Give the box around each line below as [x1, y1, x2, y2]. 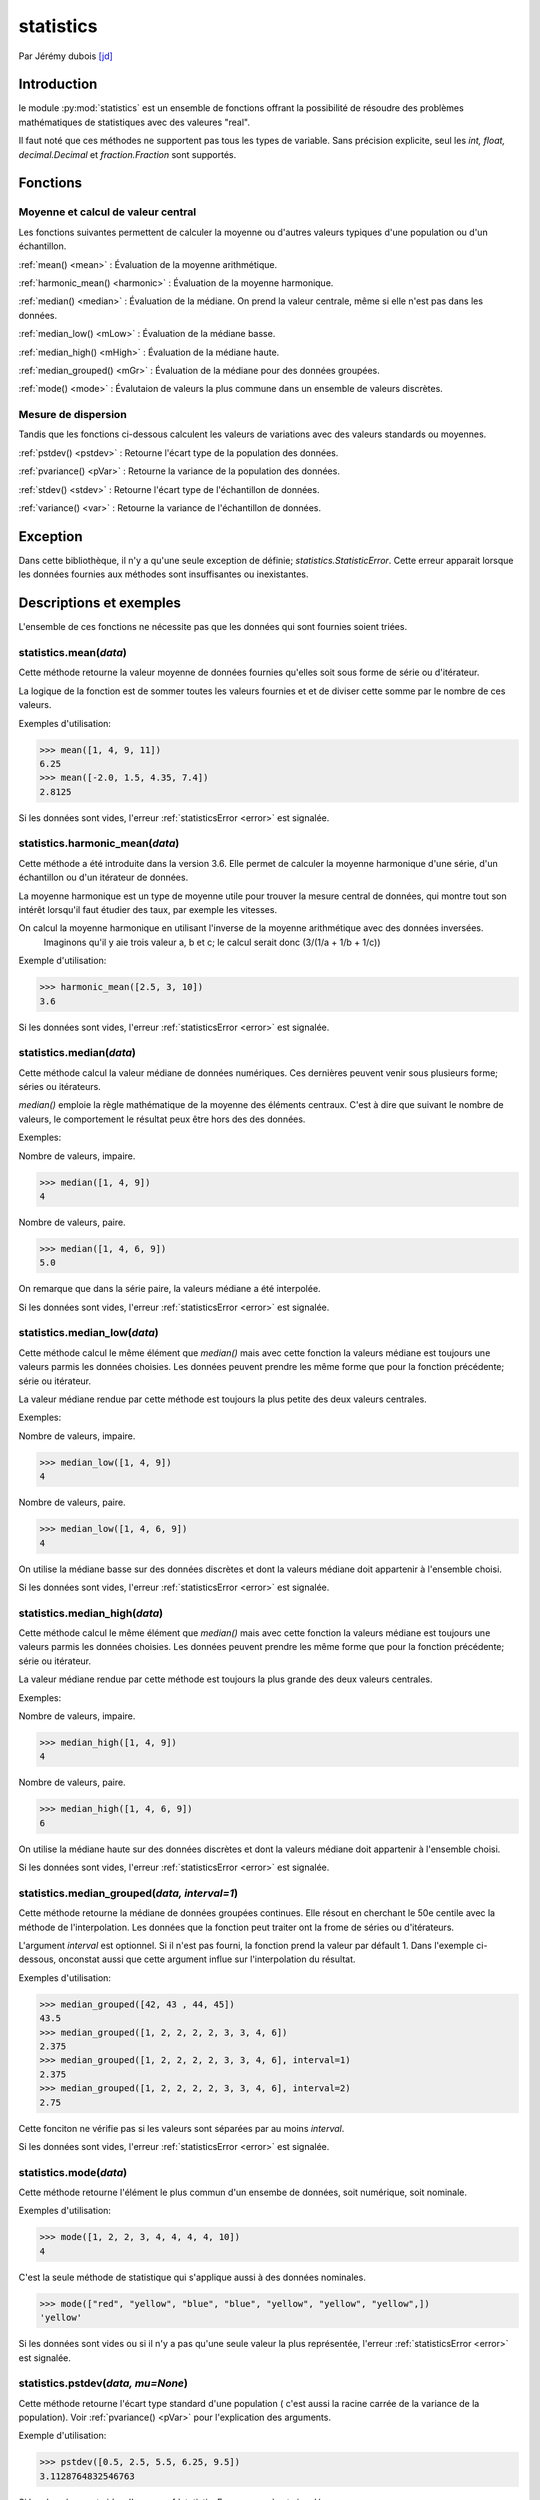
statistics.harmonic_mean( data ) [18, 836, 180, 850]
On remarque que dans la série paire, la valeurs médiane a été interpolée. [18, 1283, 321, 1295]
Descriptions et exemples [18, 595, 182, 612]
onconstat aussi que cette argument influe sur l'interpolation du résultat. [58, 1953, 356, 1965]
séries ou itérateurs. [18, 1081, 102, 1093]
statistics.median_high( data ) [18, 1606, 164, 1620]
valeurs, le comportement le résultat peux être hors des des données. [18, 1113, 306, 1125]
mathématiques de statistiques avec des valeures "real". [18, 116, 250, 128]
